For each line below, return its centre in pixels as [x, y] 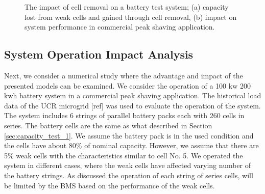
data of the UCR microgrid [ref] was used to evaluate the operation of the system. [132, 105]
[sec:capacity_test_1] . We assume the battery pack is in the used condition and [129, 135]
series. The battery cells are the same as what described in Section [108, 125]
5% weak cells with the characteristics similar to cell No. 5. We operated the [124, 155]
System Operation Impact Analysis [99, 54]
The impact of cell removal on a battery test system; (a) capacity [127, 7]
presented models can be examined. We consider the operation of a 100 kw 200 [127, 85]
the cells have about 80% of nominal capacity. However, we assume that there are [131, 145]
